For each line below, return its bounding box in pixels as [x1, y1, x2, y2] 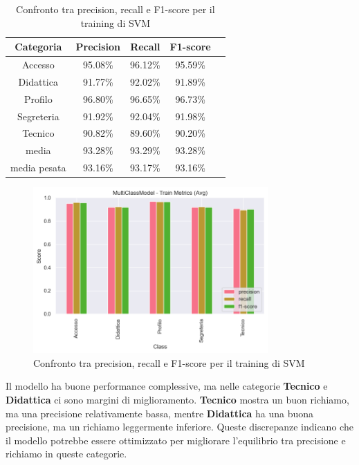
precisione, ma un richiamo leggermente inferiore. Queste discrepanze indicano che [6, 419, 353, 434]
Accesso [21, 57, 55, 72]
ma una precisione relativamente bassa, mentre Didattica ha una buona [6, 406, 314, 420]
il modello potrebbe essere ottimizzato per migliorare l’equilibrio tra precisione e [6, 433, 346, 447]
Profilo [24, 91, 53, 106]
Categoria [15, 39, 62, 54]
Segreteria [17, 108, 59, 123]
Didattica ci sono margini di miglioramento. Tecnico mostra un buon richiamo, [6, 392, 349, 406]
